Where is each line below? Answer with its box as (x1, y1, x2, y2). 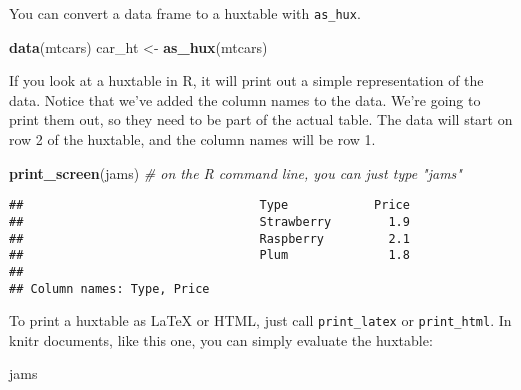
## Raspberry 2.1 (9, 231, 410, 246)
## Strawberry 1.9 (9, 214, 410, 229)
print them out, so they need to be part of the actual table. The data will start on (9, 109, 513, 130)
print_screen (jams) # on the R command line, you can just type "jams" (9, 162, 462, 183)
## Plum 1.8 (9, 248, 410, 263)
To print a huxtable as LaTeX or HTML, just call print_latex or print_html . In (9, 310, 512, 331)
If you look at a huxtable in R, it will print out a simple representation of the (9, 70, 484, 91)
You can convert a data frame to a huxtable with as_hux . (9, 3, 361, 23)
